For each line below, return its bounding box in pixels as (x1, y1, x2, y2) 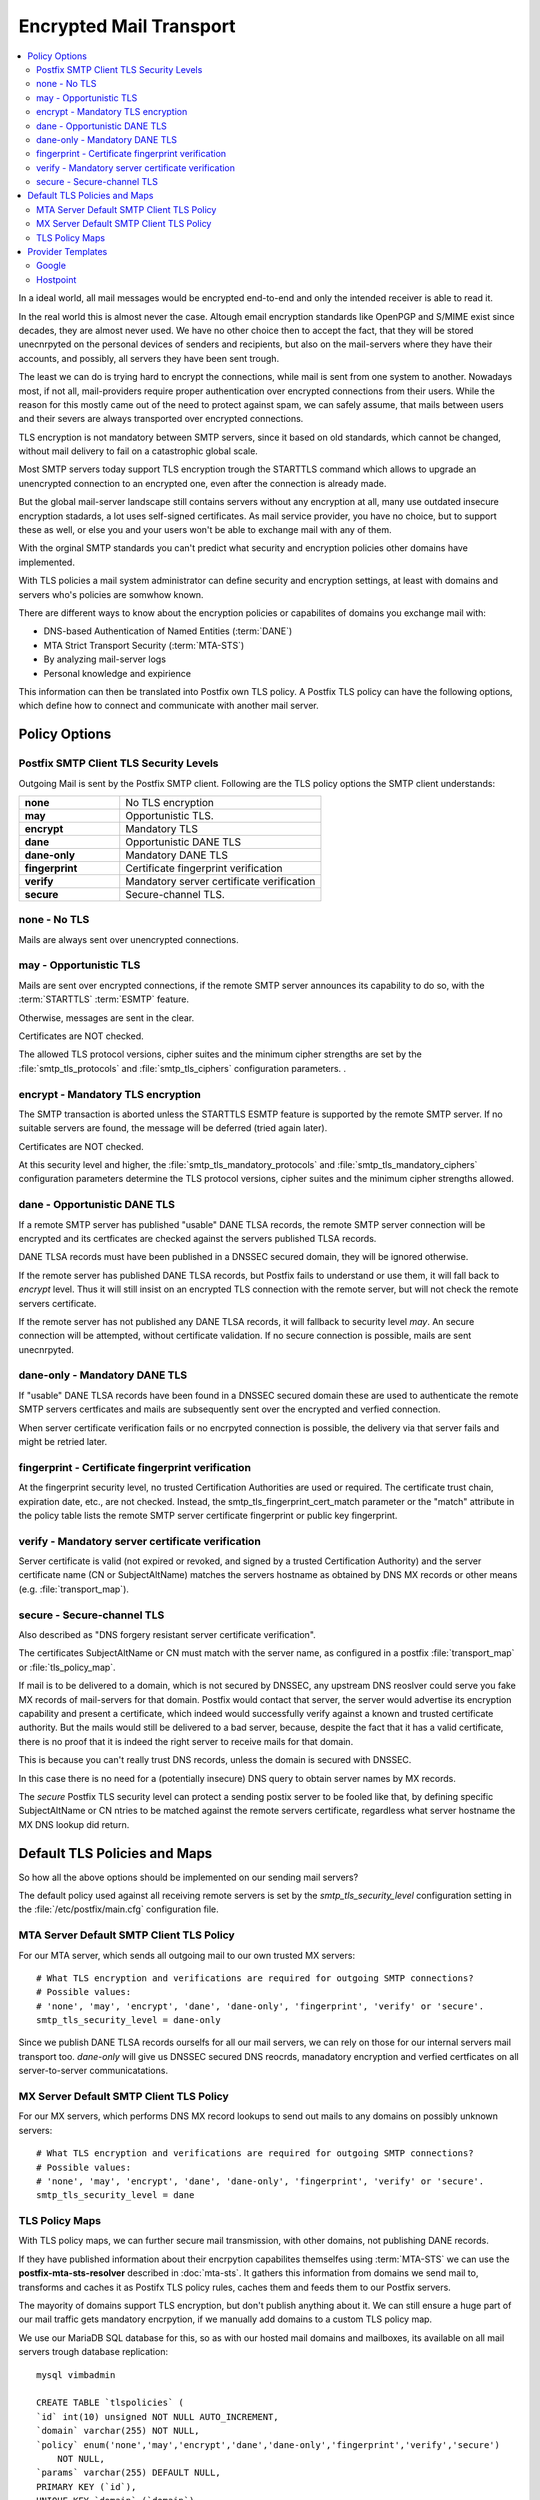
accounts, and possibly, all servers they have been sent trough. (18, 352, 280, 364)
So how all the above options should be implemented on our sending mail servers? (18, 1871, 359, 1883)
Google (36, 260, 67, 272)
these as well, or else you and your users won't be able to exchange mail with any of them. (18, 524, 392, 536)
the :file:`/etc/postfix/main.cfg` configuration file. (18, 1903, 219, 1915)
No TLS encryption (125, 795, 215, 809)
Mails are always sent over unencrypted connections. (18, 933, 239, 945)
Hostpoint (36, 273, 77, 285)
